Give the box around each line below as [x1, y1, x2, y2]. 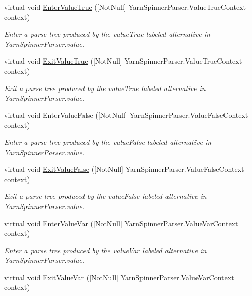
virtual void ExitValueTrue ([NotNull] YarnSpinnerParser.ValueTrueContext [4, 55, 242, 66]
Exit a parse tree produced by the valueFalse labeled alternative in [4, 191, 207, 201]
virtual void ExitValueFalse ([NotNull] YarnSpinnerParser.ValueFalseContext [4, 164, 244, 174]
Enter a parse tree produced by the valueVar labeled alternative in [4, 245, 207, 255]
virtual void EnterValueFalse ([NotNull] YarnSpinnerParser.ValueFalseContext [4, 109, 248, 120]
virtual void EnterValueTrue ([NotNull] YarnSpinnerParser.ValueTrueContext [4, 2, 246, 12]
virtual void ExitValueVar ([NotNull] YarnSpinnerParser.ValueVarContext [4, 272, 234, 282]
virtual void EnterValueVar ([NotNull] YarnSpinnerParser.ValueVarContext [4, 218, 238, 228]
